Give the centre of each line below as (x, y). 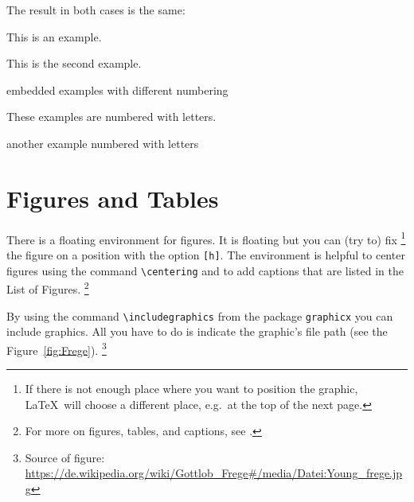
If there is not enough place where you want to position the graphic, (191, 388)
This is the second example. (74, 63)
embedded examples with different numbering (117, 90)
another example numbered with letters (103, 143)
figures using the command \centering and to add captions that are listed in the (205, 270)
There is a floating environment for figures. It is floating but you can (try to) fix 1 (206, 238)
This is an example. (54, 36)
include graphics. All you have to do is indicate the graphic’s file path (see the (197, 331)
